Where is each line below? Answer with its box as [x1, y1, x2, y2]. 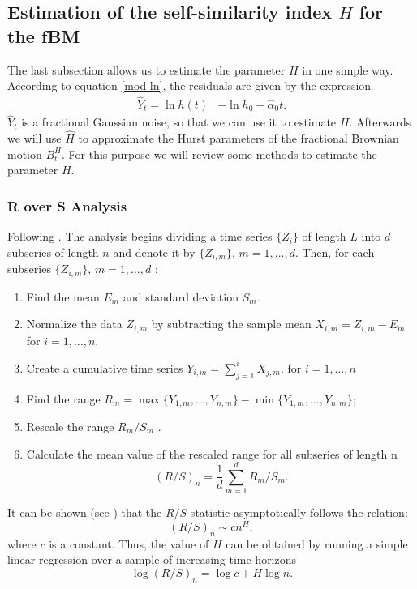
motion [7, 145, 42, 162]
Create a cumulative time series [26, 359, 183, 376]
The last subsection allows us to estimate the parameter [7, 61, 286, 78]
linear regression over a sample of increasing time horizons [7, 551, 297, 568]
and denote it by [113, 243, 196, 260]
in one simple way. [302, 61, 393, 78]
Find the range [26, 390, 101, 407]
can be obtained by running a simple [226, 535, 408, 552]
